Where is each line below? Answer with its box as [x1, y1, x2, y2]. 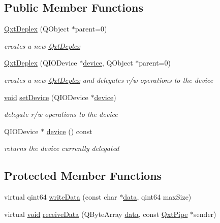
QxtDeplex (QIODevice [4, 57, 77, 68]
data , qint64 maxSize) [123, 192, 192, 202]
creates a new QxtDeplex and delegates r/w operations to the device [4, 74, 213, 85]
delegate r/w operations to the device [4, 109, 118, 119]
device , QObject [83, 57, 133, 68]
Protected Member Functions [4, 168, 162, 183]
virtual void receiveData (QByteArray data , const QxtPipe [4, 208, 188, 219]
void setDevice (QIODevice [4, 91, 88, 102]
